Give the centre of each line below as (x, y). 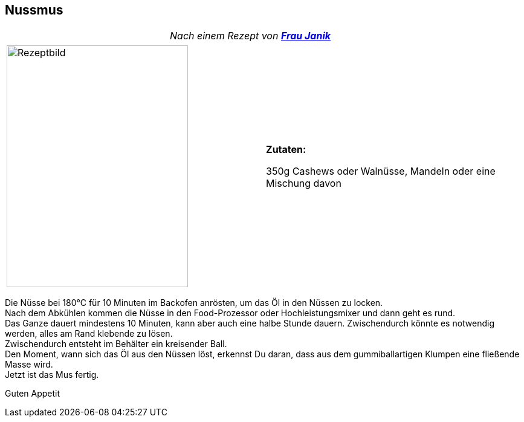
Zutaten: (286, 150)
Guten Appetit (33, 394)
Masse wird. (29, 365)
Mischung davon (304, 183)
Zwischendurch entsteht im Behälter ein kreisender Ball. (116, 344)
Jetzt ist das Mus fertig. (52, 375)
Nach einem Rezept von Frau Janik (251, 36)
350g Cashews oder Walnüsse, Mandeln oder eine (381, 171)
